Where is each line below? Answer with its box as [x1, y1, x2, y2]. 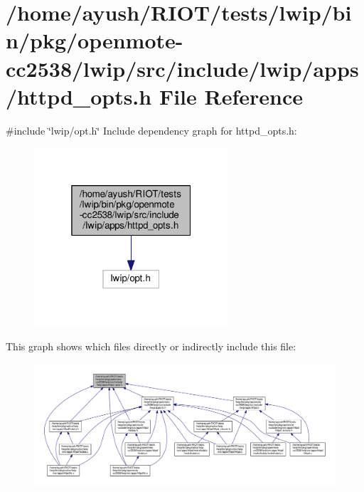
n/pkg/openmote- [6, 26, 183, 55]
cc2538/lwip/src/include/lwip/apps [6, 53, 359, 83]
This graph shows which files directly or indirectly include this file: [6, 339, 296, 354]
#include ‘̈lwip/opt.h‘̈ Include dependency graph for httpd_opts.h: [6, 122, 297, 137]
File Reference [159, 81, 304, 110]
